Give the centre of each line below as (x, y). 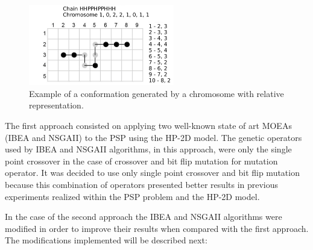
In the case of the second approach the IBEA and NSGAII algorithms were (144, 217)
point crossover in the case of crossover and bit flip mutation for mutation (141, 161)
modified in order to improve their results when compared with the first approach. (157, 228)
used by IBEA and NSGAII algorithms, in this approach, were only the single (148, 149)
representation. (56, 105)
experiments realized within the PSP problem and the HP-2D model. (132, 196)
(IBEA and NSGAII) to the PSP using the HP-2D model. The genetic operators (153, 137)
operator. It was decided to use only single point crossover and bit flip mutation (152, 173)
